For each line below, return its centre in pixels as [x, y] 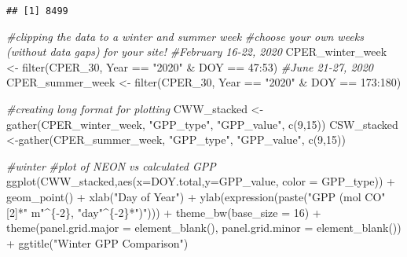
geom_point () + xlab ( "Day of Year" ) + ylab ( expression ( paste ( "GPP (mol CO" [196, 196]
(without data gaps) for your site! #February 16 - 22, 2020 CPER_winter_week [197, 51]
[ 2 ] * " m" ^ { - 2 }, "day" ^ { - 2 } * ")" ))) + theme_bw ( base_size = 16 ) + [164, 212]
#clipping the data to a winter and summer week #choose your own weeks [185, 36]
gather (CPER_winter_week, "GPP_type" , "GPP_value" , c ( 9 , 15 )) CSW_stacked [202, 124]
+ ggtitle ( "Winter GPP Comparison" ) [97, 242]
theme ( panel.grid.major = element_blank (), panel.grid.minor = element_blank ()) [204, 228]
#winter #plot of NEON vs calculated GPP [111, 165]
